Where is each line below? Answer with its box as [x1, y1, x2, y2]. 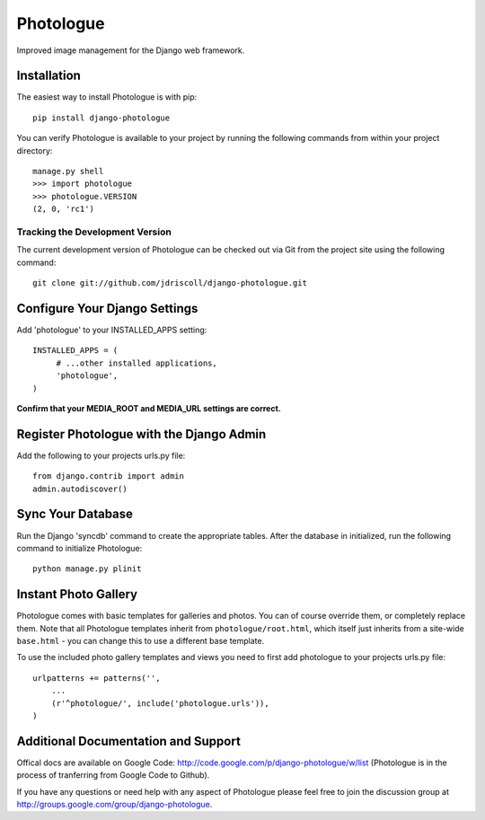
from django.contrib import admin [32, 472, 184, 481]
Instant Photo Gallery [16, 586, 138, 602]
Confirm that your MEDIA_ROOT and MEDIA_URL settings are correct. [16, 402, 282, 413]
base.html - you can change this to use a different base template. [16, 636, 265, 647]
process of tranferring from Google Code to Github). [16, 770, 210, 780]
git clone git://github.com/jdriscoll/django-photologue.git [32, 278, 307, 288]
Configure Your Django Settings [16, 301, 198, 316]
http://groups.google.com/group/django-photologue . [16, 799, 213, 810]
